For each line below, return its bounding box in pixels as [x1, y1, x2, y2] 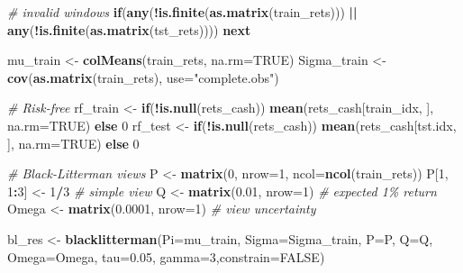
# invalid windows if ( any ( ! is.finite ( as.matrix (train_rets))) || [7, 3, 358, 21]
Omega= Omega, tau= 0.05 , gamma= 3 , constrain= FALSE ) [7, 247, 325, 266]
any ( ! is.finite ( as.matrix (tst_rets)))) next [7, 20, 251, 39]
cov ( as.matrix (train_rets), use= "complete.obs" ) [7, 68, 279, 86]
